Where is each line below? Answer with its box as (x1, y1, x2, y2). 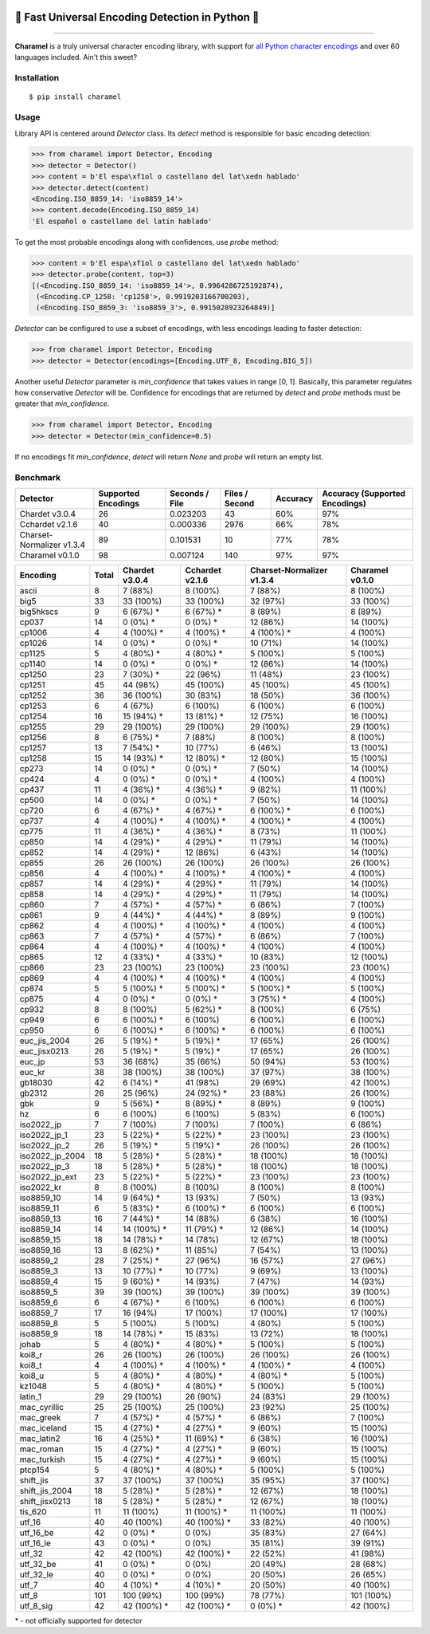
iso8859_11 (19, 1203, 60, 1214)
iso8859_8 (19, 1317, 59, 1329)
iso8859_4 (19, 1276, 59, 1287)
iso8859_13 (19, 1213, 61, 1224)
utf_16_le (19, 1538, 52, 1549)
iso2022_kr (19, 1181, 62, 1192)
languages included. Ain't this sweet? (14, 53, 138, 62)
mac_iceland (19, 1422, 68, 1433)
